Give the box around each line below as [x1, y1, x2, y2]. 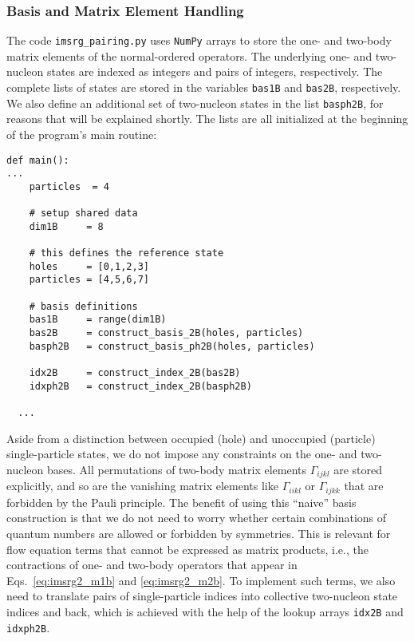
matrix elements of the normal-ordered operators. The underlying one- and [6, 47, 373, 64]
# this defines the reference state [29, 247, 224, 259]
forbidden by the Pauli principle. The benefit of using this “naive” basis [6, 493, 357, 510]
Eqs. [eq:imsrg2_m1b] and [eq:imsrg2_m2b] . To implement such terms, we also [6, 572, 396, 588]
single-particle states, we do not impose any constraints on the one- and [6, 445, 357, 462]
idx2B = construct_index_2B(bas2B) [29, 367, 241, 379]
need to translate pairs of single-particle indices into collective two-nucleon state [6, 588, 398, 604]
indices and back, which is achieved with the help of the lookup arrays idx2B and [6, 603, 404, 619]
